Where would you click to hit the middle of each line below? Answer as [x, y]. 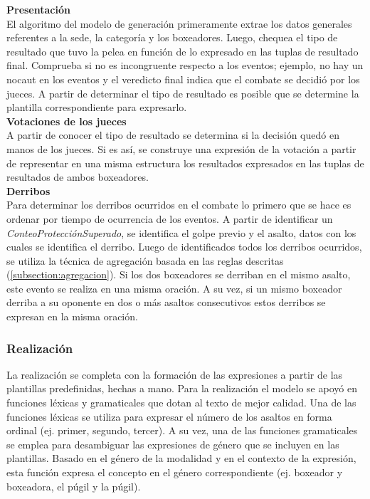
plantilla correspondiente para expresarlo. [97, 107]
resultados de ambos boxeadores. [78, 177]
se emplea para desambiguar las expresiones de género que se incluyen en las [173, 444]
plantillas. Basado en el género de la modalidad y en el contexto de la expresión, [181, 458]
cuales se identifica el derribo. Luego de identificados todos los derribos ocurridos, [184, 247]
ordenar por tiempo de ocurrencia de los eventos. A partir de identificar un [170, 218]
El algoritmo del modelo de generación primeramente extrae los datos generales [179, 23]
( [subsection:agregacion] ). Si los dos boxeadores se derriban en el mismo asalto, [179, 274]
